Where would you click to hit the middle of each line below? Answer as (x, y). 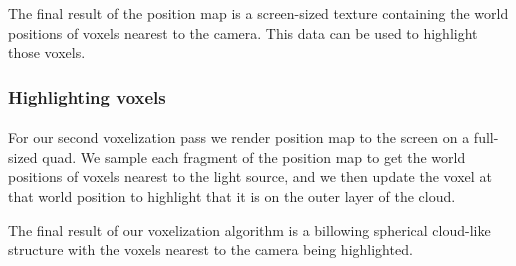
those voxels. (47, 52)
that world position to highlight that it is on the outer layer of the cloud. (232, 196)
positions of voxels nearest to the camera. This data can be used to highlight (243, 32)
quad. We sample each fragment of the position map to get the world (254, 156)
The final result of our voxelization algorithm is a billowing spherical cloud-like (249, 229)
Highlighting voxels (87, 96)
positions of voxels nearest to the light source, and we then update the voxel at (250, 176)
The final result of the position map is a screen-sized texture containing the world (258, 13)
